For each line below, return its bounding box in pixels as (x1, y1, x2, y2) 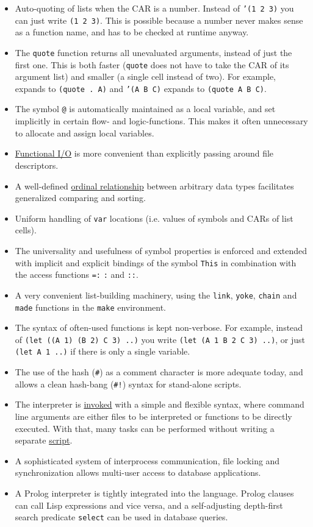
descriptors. (15, 158, 59, 171)
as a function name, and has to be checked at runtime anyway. (15, 26, 249, 38)
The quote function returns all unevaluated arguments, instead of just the (15, 46, 292, 58)
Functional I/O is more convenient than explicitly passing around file (15, 147, 274, 160)
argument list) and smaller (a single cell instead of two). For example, (15, 70, 276, 83)
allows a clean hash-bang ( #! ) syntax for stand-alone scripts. (15, 377, 242, 390)
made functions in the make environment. (15, 300, 166, 313)
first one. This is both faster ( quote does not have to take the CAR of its (15, 58, 289, 71)
